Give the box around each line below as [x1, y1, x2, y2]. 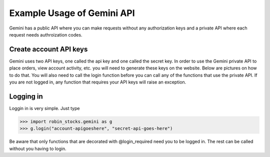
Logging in [9, 92, 43, 100]
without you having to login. [9, 145, 66, 151]
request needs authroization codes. [9, 31, 82, 37]
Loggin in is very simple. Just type [9, 105, 80, 111]
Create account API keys [9, 45, 88, 53]
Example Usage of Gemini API [9, 7, 135, 18]
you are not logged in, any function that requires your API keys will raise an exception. [9, 79, 186, 85]
